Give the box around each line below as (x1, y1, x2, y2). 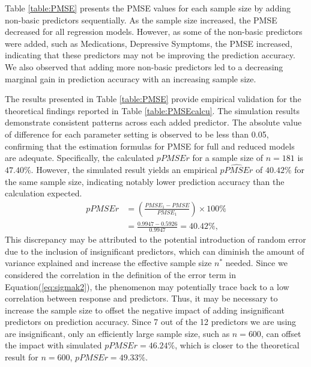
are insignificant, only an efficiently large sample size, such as (5, 327, 230, 339)
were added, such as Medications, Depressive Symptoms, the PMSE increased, (5, 37, 292, 49)
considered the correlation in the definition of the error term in (5, 268, 236, 281)
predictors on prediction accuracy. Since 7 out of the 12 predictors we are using (5, 315, 297, 328)
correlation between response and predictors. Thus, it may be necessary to (5, 292, 278, 305)
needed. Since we (225, 256, 288, 269)
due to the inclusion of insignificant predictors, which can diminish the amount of (5, 244, 304, 257)
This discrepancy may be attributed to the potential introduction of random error (5, 233, 306, 246)
